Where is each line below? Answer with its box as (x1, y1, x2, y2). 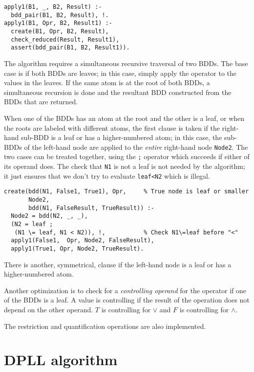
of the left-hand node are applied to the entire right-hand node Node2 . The (24, 141, 248, 152)
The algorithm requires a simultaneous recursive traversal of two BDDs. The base (4, 58, 248, 68)
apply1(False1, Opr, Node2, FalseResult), (11, 237, 154, 244)
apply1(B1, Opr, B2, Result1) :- (4, 20, 112, 27)
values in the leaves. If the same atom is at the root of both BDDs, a (4, 77, 210, 88)
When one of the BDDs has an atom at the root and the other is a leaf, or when (4, 113, 245, 123)
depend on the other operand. (4, 304, 93, 314)
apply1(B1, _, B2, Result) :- (4, 3, 102, 10)
